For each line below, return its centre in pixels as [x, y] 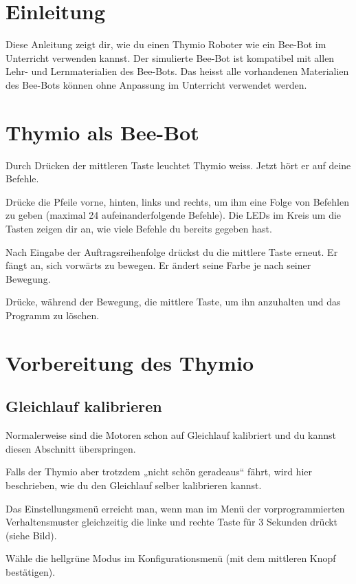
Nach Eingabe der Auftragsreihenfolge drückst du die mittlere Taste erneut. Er [172, 251]
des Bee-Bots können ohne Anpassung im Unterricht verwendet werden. [156, 84]
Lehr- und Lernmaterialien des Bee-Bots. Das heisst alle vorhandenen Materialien [177, 71]
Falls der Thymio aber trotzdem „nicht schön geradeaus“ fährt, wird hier [159, 472]
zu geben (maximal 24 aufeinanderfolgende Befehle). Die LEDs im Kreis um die [174, 215]
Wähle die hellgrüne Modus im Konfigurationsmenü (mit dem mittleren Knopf [171, 558]
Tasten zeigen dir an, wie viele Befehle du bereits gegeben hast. [139, 228]
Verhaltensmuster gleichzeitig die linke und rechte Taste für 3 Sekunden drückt [172, 522]
